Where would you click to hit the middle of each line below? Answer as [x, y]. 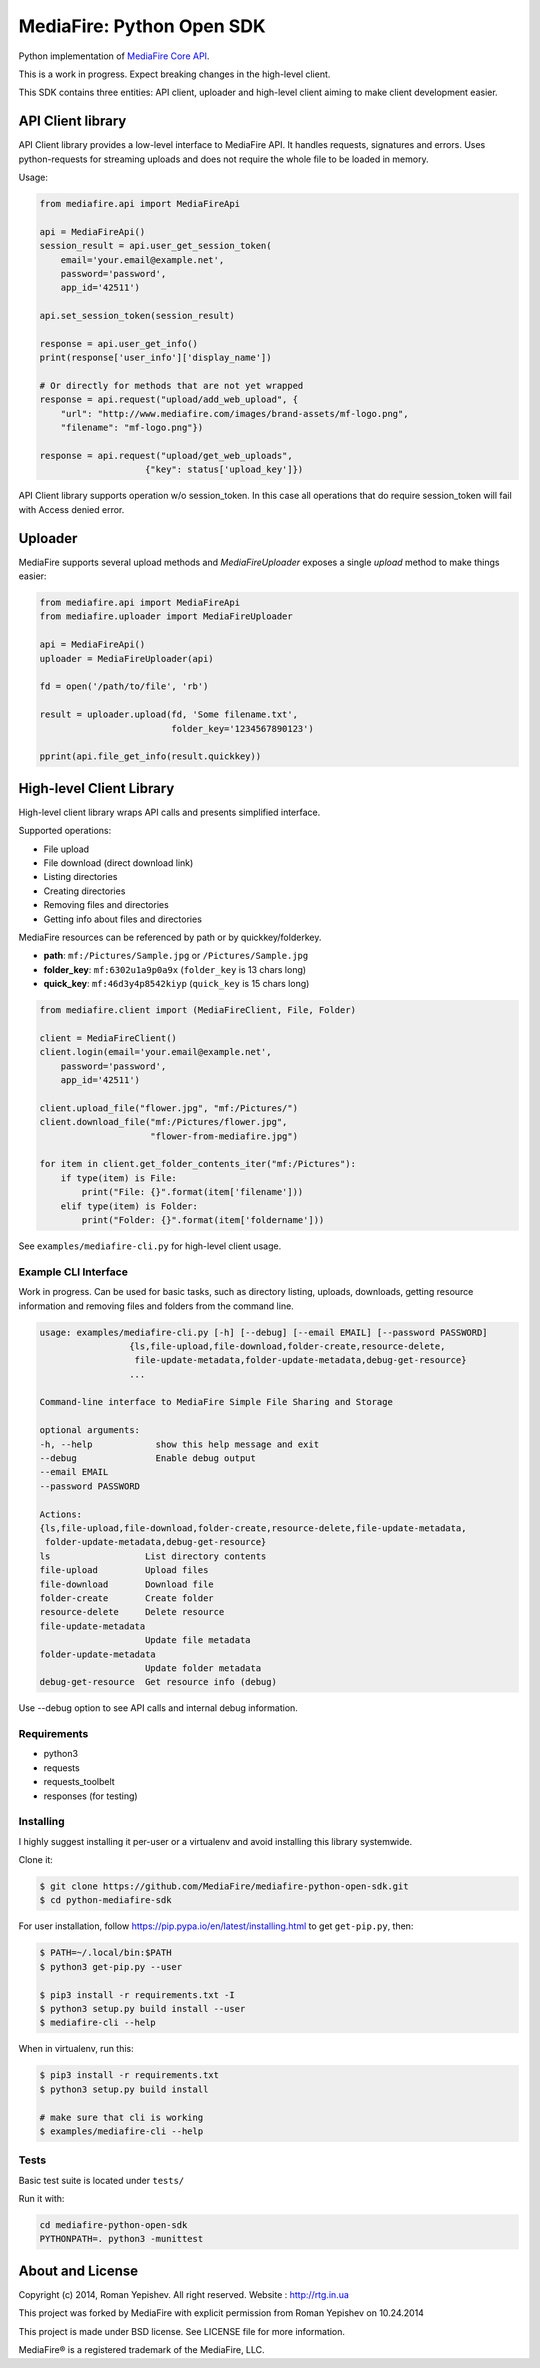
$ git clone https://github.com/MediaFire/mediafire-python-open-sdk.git [224, 1886]
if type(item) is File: [118, 1178]
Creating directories [84, 891]
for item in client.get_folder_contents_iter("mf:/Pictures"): [198, 1164]
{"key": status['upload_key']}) [224, 469]
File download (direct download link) [118, 863]
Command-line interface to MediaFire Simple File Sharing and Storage [216, 1402]
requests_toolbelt [79, 1782]
